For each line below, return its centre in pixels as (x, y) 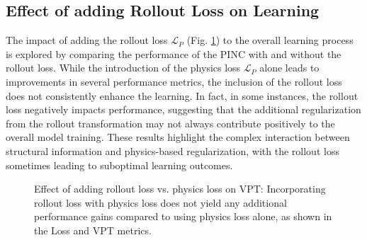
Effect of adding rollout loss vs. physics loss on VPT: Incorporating (180, 189)
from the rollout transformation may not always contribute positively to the (170, 123)
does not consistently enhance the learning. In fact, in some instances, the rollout (182, 95)
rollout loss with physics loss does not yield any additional (160, 202)
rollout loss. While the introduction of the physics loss (123, 68)
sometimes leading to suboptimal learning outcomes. (119, 165)
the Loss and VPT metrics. (93, 230)
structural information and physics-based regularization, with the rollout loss (173, 150)
